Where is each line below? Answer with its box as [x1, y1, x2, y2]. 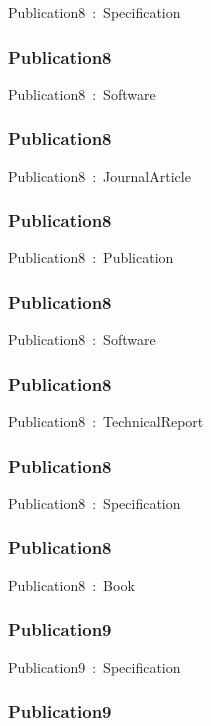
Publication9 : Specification [8, 656, 181, 677]
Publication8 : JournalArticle [8, 165, 191, 186]
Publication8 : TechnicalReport [8, 411, 204, 432]
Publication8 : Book [8, 574, 135, 595]
